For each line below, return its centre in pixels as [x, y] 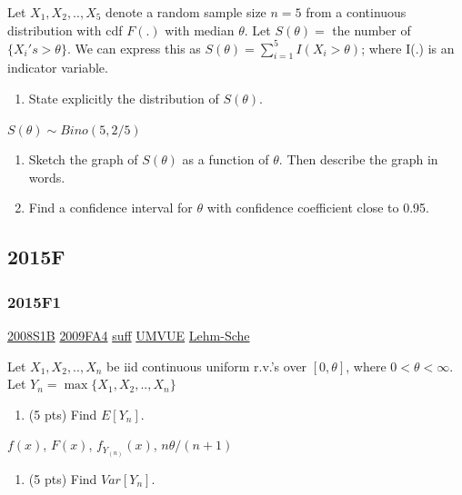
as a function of [226, 159]
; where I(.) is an [408, 48]
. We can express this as [134, 48]
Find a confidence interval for [110, 208]
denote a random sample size [186, 12]
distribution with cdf [65, 30]
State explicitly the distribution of [124, 99]
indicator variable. [58, 68]
